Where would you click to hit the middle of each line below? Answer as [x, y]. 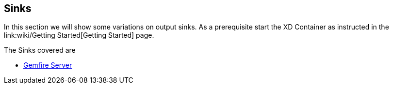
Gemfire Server [48, 65]
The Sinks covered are [40, 50]
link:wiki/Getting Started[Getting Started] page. [79, 35]
